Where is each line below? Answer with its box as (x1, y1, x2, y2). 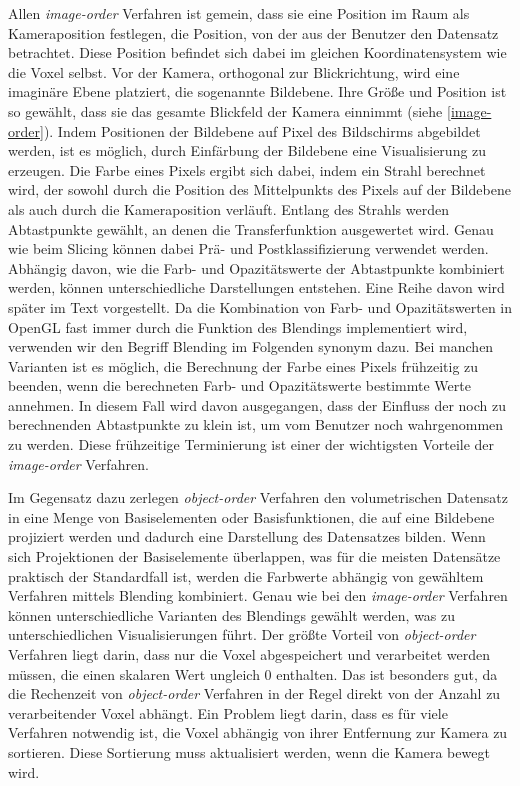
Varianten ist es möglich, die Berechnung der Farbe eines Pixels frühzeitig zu (8, 355, 479, 376)
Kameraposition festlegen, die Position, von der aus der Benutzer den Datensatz (8, 22, 499, 43)
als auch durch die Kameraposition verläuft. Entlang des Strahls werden (8, 198, 449, 219)
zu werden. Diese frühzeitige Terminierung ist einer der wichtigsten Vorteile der (8, 434, 495, 455)
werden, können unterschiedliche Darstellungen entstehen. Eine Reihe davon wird (8, 277, 505, 298)
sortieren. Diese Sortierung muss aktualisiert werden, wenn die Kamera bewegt (8, 741, 490, 762)
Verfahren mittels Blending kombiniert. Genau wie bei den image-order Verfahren (8, 585, 508, 606)
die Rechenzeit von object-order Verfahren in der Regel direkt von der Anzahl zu (8, 683, 501, 704)
